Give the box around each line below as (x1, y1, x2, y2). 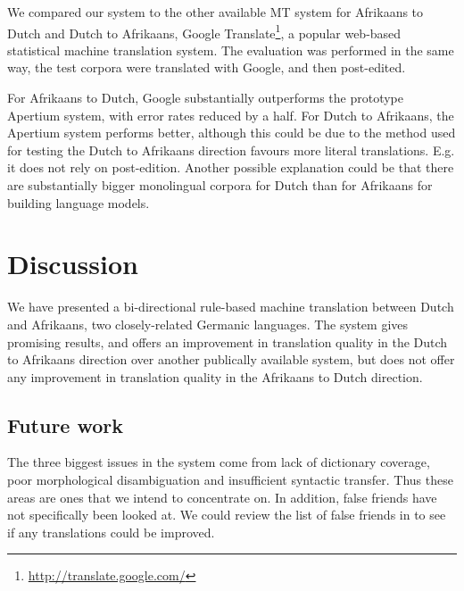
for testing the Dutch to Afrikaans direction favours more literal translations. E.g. (7, 140, 455, 159)
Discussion (7, 246, 138, 282)
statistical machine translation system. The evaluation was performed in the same (7, 40, 454, 59)
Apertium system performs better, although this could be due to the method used (7, 123, 456, 142)
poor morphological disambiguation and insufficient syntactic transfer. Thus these (7, 470, 453, 489)
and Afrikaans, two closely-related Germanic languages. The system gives (7, 314, 409, 333)
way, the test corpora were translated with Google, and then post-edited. (7, 58, 406, 77)
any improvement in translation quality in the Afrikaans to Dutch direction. (7, 367, 423, 386)
